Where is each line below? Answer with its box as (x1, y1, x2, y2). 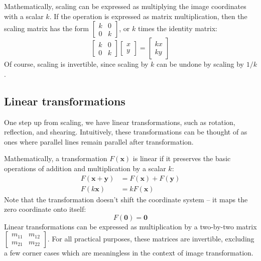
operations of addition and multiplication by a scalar (4, 163, 166, 173)
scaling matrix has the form (4, 23, 89, 34)
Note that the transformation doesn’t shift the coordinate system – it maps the (4, 194, 248, 204)
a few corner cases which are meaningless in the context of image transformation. (4, 247, 253, 258)
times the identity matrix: (138, 23, 217, 34)
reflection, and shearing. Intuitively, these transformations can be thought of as (4, 126, 247, 137)
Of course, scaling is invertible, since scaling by (4, 59, 149, 69)
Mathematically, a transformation (4, 153, 107, 164)
